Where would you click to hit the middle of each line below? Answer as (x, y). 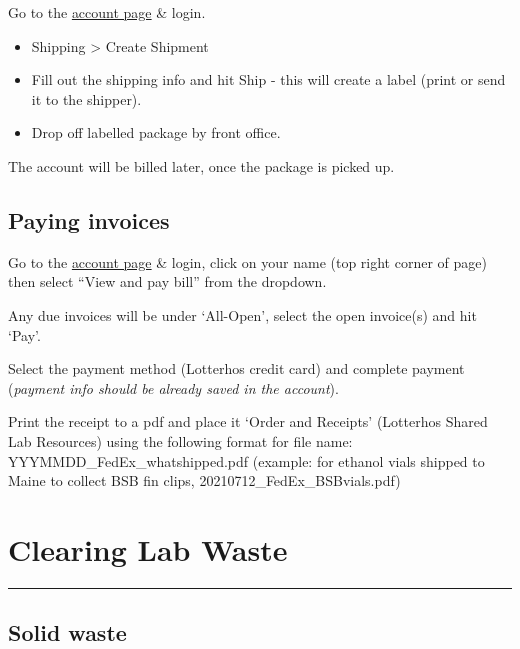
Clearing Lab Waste (148, 548)
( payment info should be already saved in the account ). (173, 387)
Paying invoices (89, 219)
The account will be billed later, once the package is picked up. (201, 165)
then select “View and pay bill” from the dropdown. (167, 281)
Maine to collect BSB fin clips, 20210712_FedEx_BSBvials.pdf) (204, 480)
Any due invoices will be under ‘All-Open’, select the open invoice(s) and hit (242, 314)
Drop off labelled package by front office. (156, 132)
